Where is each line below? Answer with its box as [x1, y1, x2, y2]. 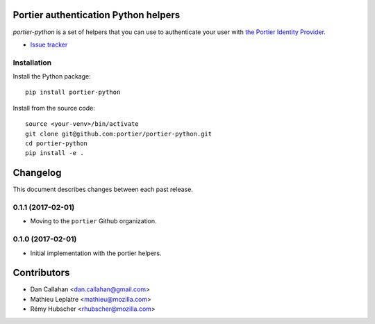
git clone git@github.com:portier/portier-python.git [25, 129, 212, 138]
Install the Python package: [12, 72, 91, 81]
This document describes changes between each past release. [12, 185, 194, 194]
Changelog [12, 167, 62, 179]
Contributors [12, 267, 70, 279]
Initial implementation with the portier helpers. [30, 249, 162, 257]
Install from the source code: [12, 104, 95, 112]
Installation [12, 58, 52, 67]
